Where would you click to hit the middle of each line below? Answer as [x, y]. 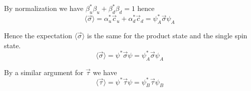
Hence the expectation [38, 36]
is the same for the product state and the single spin [167, 36]
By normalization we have [44, 8]
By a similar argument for [44, 72]
